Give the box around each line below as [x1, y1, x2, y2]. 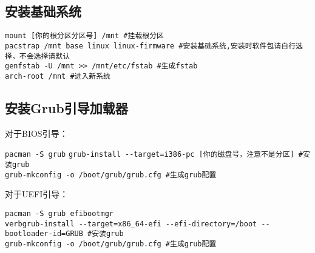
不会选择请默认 [19, 51, 70, 61]
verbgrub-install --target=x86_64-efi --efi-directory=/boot [5, 219, 257, 228]
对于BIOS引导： [5, 126, 68, 139]
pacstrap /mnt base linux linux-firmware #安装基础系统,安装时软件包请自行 [5, 41, 296, 50]
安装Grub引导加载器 [5, 98, 128, 117]
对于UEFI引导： [5, 188, 69, 200]
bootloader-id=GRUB [5, 229, 83, 238]
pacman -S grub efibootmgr [5, 209, 113, 218]
